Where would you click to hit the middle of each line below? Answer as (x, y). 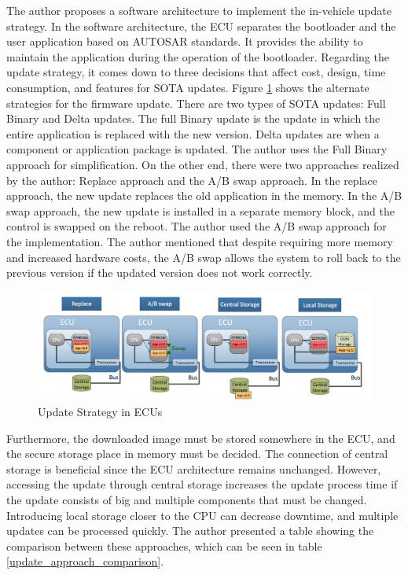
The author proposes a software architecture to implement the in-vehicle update (199, 10)
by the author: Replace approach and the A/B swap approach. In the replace (192, 180)
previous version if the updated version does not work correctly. (160, 273)
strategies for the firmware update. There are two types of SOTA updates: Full (196, 103)
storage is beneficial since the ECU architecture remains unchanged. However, (194, 468)
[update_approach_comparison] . (85, 561)
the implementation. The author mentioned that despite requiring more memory (200, 241)
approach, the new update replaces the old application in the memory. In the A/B (204, 195)
